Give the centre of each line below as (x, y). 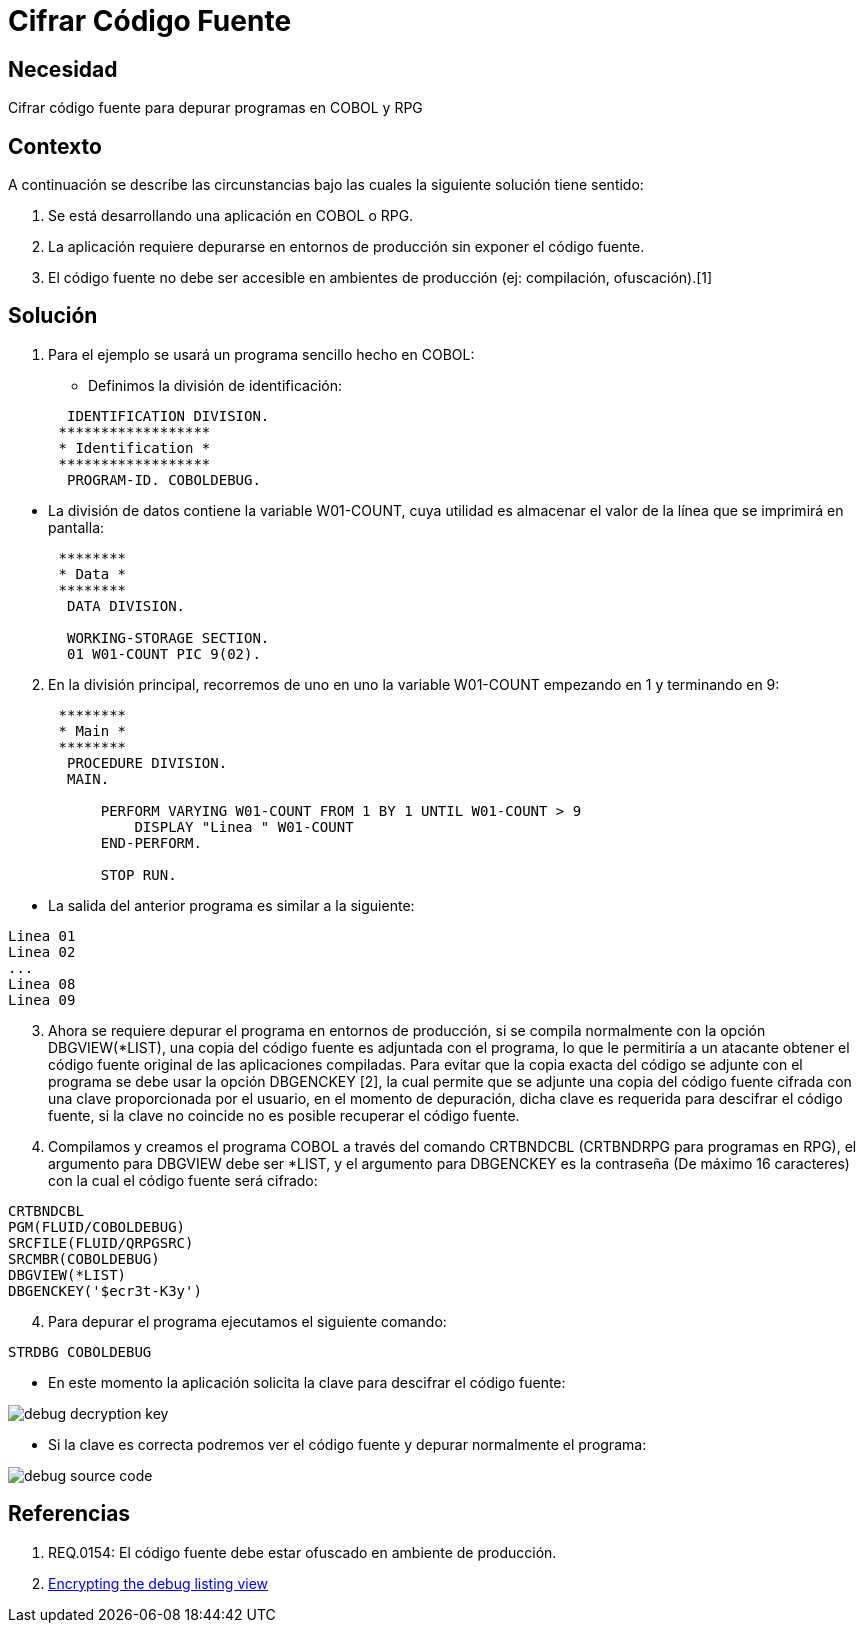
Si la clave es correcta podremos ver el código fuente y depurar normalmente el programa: (347, 1444)
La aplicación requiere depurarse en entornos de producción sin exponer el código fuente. (346, 247)
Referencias (69, 1514)
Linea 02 (42, 951)
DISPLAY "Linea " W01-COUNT (244, 826)
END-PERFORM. (151, 842)
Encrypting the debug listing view (158, 1583)
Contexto (55, 146)
